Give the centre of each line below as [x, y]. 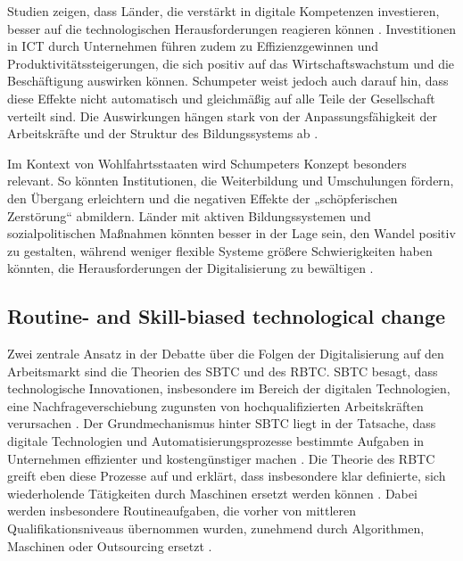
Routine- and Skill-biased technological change [227, 316]
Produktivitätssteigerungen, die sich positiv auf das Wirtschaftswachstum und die [231, 63]
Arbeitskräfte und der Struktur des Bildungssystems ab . [163, 133]
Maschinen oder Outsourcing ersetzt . [110, 545]
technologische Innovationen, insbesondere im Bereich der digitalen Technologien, [229, 388]
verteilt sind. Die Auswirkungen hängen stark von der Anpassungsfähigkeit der [222, 115]
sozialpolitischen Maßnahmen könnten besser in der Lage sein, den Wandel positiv [231, 233]
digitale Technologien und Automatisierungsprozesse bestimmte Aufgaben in [216, 441]
